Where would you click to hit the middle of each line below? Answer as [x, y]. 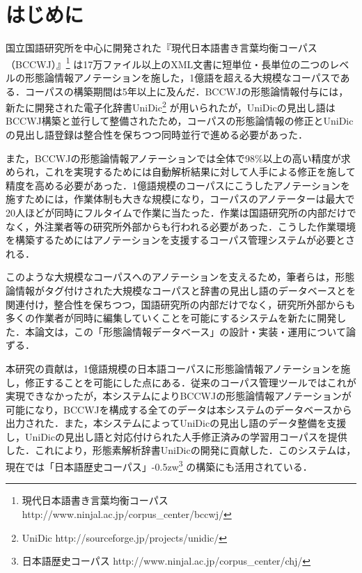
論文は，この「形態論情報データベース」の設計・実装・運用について [190, 331]
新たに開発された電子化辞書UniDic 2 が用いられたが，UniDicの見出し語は [171, 106]
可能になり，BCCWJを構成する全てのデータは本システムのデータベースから [179, 409]
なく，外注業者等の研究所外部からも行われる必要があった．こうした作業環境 [181, 226]
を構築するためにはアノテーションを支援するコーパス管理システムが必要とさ [180, 240]
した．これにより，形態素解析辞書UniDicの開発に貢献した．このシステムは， [181, 450]
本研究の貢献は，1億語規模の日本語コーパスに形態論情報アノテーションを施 [178, 368]
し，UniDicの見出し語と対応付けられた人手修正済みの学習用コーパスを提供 [176, 436]
